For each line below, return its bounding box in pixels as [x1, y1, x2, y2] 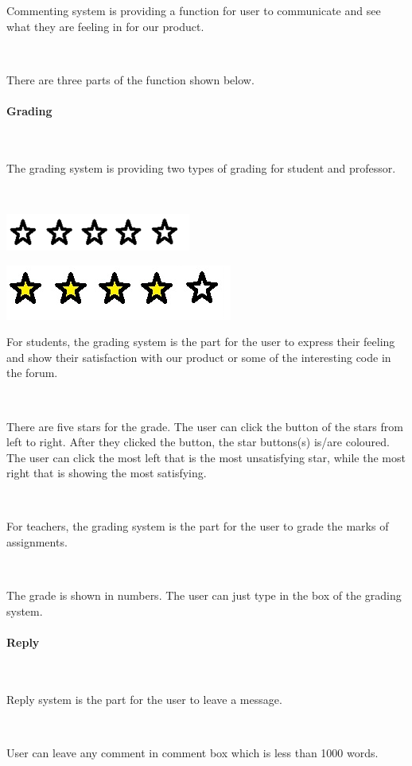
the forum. [6, 364, 58, 381]
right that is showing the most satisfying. [6, 465, 207, 481]
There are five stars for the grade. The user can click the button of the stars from [6, 418, 403, 434]
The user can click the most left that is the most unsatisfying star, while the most [6, 449, 406, 465]
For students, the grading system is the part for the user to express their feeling [6, 333, 395, 350]
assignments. [6, 534, 68, 550]
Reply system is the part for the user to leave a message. [6, 690, 282, 707]
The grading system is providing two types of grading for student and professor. [6, 159, 396, 176]
